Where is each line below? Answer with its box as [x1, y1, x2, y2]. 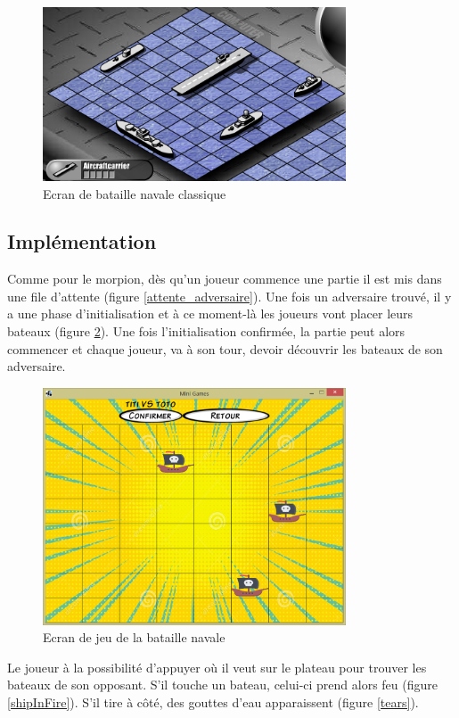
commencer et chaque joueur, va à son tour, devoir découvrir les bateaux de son [7, 339, 443, 358]
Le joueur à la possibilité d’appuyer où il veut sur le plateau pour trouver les [7, 657, 427, 676]
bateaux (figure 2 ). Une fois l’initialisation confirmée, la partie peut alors [7, 322, 406, 341]
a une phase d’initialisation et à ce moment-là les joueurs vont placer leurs [7, 304, 414, 323]
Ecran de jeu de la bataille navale [43, 628, 225, 647]
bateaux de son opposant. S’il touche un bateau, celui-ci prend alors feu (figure [7, 675, 438, 694]
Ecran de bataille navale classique [43, 184, 226, 202]
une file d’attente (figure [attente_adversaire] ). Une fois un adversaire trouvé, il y [7, 286, 452, 305]
